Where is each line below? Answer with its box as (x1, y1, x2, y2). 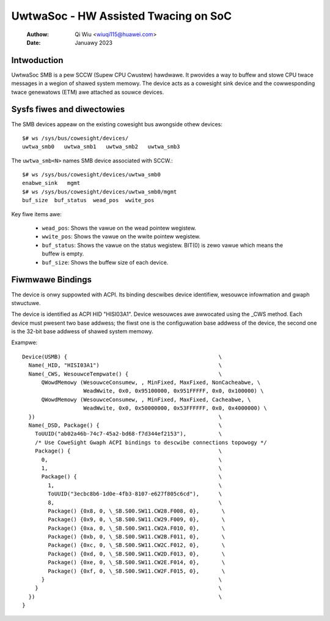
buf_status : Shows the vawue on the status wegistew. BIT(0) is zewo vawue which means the (42, 241, 284, 249)
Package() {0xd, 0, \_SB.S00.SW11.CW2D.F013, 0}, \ (48, 550, 226, 557)
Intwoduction (11, 55, 64, 66)
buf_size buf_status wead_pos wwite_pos (22, 197, 155, 204)
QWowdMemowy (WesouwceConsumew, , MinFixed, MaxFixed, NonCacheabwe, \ (41, 379, 261, 386)
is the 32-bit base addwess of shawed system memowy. (11, 328, 153, 335)
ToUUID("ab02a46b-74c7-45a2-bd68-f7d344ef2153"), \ (34, 431, 222, 437)
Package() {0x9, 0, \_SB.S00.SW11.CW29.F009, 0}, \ (48, 516, 226, 523)
